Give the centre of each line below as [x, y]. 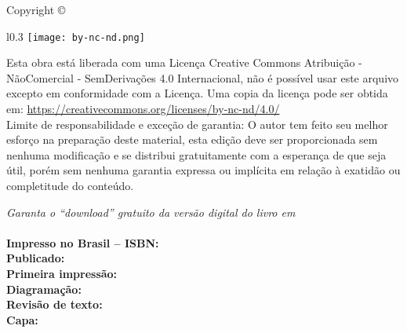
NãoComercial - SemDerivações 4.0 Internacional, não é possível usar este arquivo [203, 77]
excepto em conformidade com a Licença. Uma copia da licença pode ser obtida [197, 93]
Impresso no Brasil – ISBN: [83, 242]
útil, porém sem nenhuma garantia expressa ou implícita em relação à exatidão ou [203, 170]
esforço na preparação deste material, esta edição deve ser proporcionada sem [192, 139]
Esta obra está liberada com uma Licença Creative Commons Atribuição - [184, 62]
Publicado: [36, 258]
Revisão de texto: [55, 304]
